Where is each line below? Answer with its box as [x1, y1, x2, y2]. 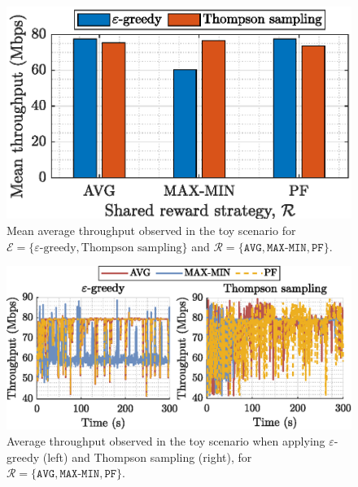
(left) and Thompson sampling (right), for [42, 448, 252, 465]
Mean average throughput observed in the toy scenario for [7, 221, 296, 238]
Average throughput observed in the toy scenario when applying [7, 433, 325, 449]
